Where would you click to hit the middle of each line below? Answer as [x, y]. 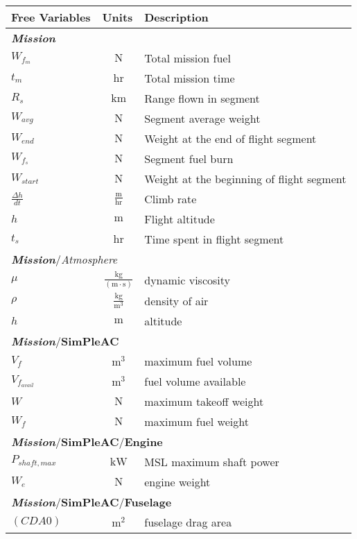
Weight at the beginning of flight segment [245, 179]
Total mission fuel [188, 58]
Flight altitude [180, 219]
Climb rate [171, 199]
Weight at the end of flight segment [230, 138]
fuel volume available [195, 381]
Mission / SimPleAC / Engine [87, 441]
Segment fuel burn [189, 159]
